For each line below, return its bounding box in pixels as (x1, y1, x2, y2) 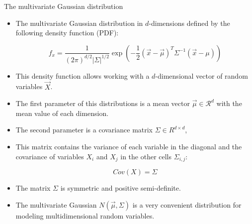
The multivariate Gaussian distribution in (15, 17, 143, 28)
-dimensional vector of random (155, 70, 248, 81)
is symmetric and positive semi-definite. (60, 182, 181, 193)
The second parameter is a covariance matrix (15, 124, 153, 135)
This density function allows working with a (15, 70, 150, 81)
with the (216, 98, 242, 109)
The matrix (15, 182, 51, 193)
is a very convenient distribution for (132, 199, 242, 210)
